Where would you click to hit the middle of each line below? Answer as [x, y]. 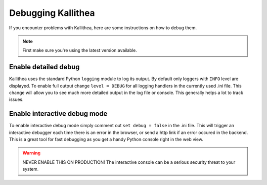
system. [31, 169]
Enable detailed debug [44, 67]
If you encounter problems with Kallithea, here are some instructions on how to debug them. [103, 28]
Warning [31, 153]
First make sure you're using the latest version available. [80, 50]
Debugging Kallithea [52, 13]
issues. [17, 99]
